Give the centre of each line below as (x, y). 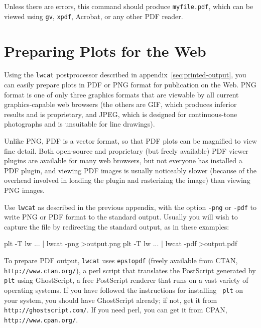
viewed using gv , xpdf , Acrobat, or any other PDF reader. (94, 16)
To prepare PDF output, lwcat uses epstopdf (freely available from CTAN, (121, 260)
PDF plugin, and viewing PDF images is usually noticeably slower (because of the (130, 170)
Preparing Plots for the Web (105, 50)
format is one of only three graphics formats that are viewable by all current (121, 94)
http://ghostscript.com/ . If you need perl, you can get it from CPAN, (116, 310)
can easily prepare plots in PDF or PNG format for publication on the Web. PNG (130, 85)
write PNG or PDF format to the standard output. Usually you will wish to (121, 217)
